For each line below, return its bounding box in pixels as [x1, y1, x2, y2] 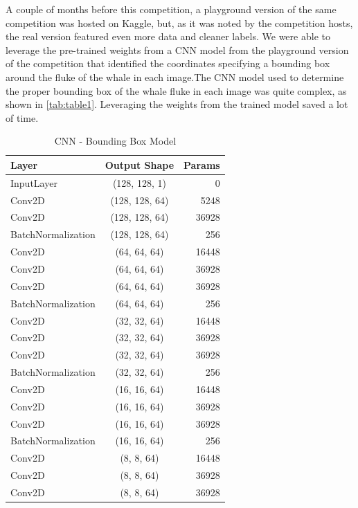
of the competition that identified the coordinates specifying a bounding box [6, 56, 330, 71]
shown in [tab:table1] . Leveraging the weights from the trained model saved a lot [6, 97, 348, 111]
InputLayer [10, 175, 57, 190]
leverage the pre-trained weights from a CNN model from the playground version [6, 42, 349, 57]
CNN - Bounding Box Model [54, 134, 177, 148]
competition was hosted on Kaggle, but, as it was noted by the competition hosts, [6, 15, 353, 30]
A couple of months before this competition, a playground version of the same [6, 2, 337, 16]
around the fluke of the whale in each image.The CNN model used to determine [6, 69, 344, 84]
